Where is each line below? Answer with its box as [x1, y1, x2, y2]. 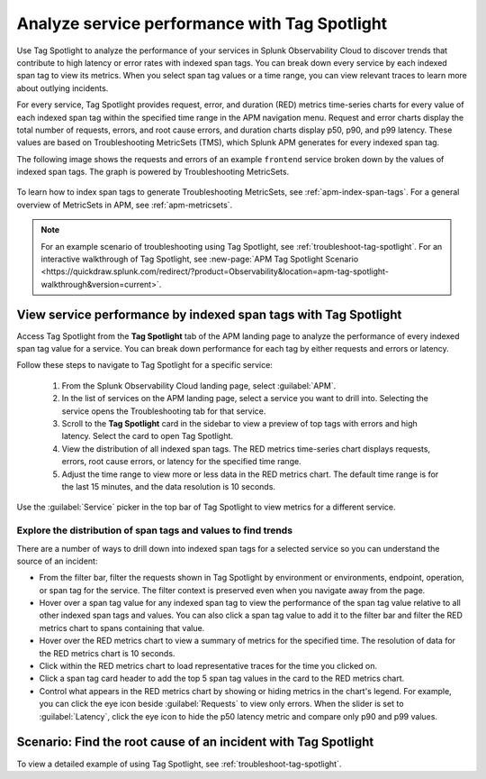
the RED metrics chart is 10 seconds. [39, 647, 175, 658]
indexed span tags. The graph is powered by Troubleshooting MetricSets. [16, 167, 290, 178]
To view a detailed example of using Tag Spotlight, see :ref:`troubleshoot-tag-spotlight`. [16, 758, 342, 769]
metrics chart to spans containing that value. [39, 622, 205, 633]
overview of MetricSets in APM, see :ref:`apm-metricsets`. [16, 199, 233, 210]
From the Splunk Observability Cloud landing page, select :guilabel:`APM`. [61, 380, 337, 391]
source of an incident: [16, 555, 98, 566]
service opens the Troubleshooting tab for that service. [61, 406, 266, 417]
